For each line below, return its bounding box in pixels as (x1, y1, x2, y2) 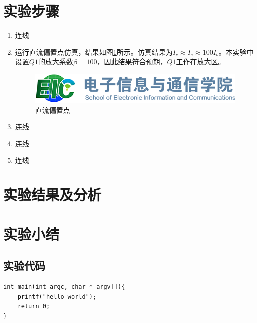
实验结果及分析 (3, 184, 102, 205)
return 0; (17, 303, 50, 310)
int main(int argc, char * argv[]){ (3, 283, 125, 290)
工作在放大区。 (176, 56, 225, 67)
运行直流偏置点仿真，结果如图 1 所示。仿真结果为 (15, 46, 173, 57)
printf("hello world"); (17, 293, 97, 300)
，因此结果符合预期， (97, 56, 167, 67)
